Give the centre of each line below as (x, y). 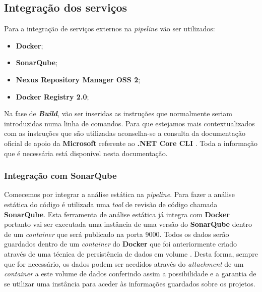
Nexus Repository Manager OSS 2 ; (78, 79)
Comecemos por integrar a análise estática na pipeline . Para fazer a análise (119, 194)
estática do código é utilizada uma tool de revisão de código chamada (111, 204)
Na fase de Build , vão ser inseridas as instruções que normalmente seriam (118, 113)
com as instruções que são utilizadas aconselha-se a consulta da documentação (125, 133)
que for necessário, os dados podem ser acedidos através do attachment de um (124, 263)
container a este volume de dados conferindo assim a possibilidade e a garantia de (130, 274)
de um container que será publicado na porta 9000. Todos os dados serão (117, 234)
